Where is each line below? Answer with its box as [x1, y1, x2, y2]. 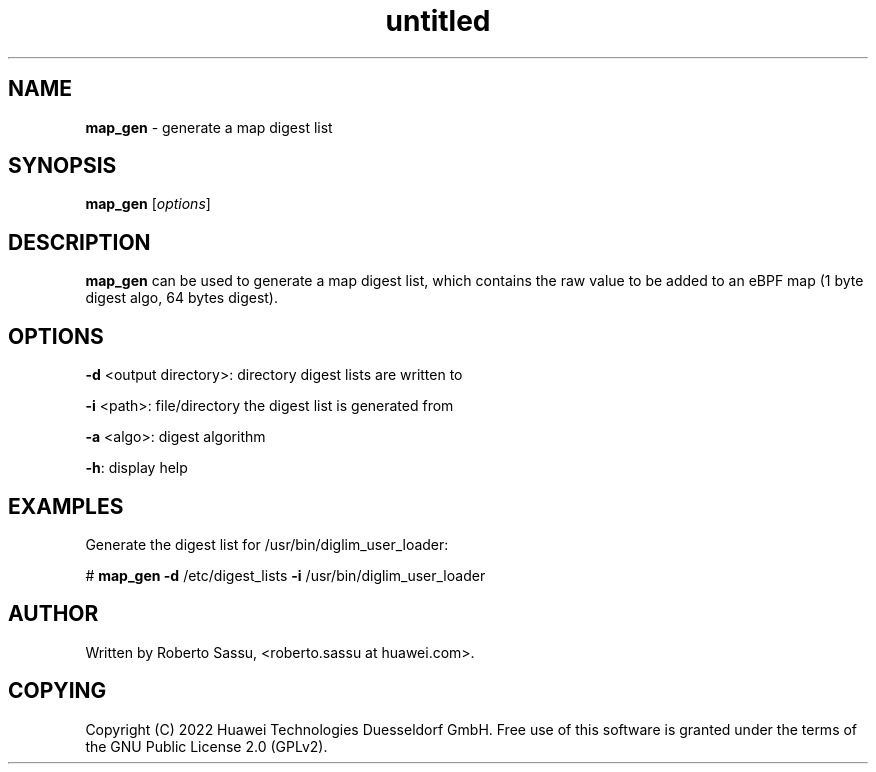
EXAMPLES [8, 493, 124, 519]
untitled [385, 4, 491, 38]
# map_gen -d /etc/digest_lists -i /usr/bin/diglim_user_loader [85, 566, 486, 584]
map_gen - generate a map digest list [85, 118, 333, 136]
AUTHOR [8, 601, 99, 627]
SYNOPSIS [8, 153, 117, 179]
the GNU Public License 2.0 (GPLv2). [85, 737, 328, 755]
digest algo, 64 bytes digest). [85, 289, 278, 307]
